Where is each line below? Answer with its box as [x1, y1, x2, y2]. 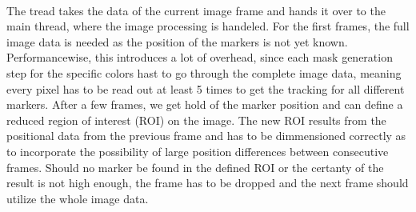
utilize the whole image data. [6, 190, 149, 206]
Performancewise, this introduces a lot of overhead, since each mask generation [6, 49, 393, 66]
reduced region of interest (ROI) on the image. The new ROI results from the [6, 111, 386, 128]
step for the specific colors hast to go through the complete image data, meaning [6, 64, 402, 81]
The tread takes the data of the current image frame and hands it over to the [6, 2, 386, 18]
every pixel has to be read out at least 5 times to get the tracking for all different [6, 80, 405, 97]
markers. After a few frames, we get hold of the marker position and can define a [6, 96, 403, 113]
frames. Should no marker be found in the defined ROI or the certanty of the [6, 158, 384, 175]
